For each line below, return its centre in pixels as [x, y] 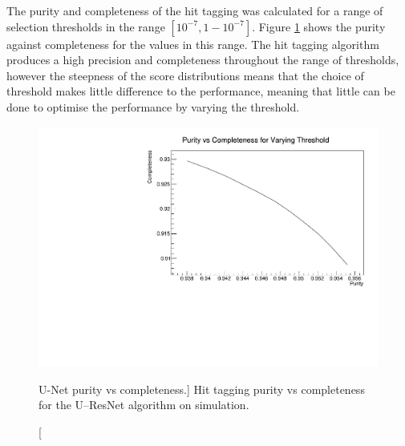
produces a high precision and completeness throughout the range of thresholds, [203, 60]
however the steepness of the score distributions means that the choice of [185, 75]
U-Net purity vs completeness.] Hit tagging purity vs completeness [202, 389]
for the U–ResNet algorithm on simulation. [144, 405]
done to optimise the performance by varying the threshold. [153, 106]
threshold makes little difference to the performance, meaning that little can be [201, 91]
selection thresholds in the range [86, 26]
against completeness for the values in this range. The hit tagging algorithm [193, 44]
